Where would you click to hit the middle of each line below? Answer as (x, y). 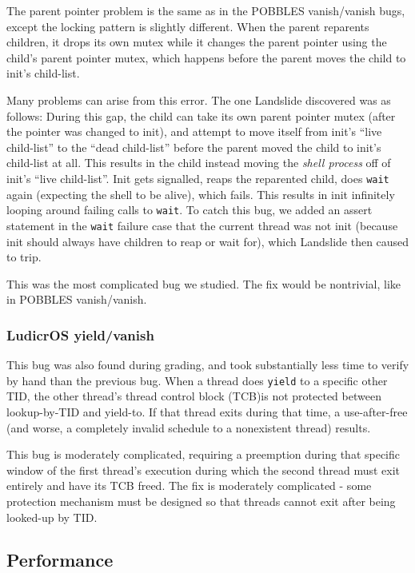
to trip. (24, 257)
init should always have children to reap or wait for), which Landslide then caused (208, 241)
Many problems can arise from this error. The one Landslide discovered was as (199, 99)
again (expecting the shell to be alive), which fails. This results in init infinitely (201, 194)
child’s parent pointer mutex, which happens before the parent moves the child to (206, 57)
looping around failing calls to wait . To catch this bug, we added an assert (190, 210)
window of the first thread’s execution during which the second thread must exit (204, 470)
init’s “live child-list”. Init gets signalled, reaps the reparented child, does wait (198, 178)
